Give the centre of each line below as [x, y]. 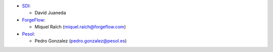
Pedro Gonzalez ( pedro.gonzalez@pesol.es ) [81, 40]
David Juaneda [50, 13]
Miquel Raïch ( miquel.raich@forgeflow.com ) [80, 27]
